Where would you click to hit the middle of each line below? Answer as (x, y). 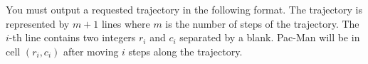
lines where (126, 23)
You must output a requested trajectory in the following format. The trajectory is (184, 9)
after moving (91, 51)
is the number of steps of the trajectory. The (262, 23)
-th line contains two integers (72, 37)
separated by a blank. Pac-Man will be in (270, 37)
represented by (38, 23)
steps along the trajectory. (185, 51)
